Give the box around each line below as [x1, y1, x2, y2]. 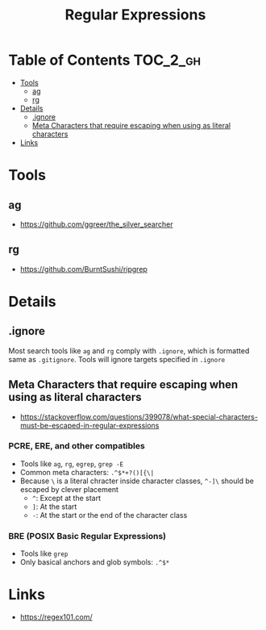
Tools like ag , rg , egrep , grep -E [19, 458, 124, 469]
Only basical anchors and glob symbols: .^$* [19, 557, 170, 567]
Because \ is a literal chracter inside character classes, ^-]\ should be [19, 476, 254, 486]
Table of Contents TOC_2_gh [8, 51, 202, 69]
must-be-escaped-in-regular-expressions [19, 420, 160, 430]
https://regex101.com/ [19, 612, 93, 622]
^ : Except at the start [31, 493, 102, 503]
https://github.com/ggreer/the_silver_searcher [19, 219, 173, 229]
